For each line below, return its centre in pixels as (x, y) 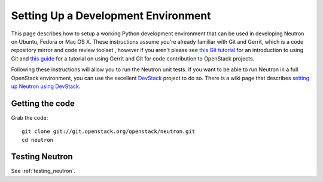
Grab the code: (30, 117)
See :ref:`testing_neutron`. (43, 171)
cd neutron (38, 140)
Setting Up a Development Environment (111, 16)
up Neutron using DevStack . (46, 86)
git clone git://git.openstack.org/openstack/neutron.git (109, 131)
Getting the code (43, 103)
